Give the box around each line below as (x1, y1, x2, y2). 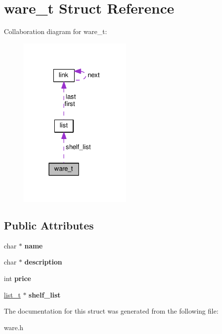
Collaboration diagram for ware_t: (4, 26, 107, 36)
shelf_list (29, 289, 61, 299)
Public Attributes (4, 217, 94, 232)
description (24, 257, 63, 267)
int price (4, 273, 31, 283)
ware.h (4, 322, 24, 332)
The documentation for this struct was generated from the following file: (4, 306, 219, 316)
